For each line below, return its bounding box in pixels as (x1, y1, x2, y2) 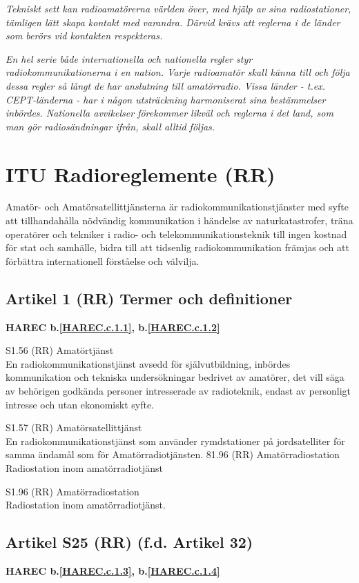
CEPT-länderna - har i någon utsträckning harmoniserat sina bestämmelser (6, 92, 326, 106)
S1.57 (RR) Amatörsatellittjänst (6, 420, 142, 435)
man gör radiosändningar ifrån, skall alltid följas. (6, 119, 215, 133)
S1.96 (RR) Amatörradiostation (6, 484, 139, 498)
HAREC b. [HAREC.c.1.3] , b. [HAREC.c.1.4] (6, 563, 220, 577)
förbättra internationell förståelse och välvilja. (6, 253, 200, 268)
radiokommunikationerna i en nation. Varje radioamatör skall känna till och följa (6, 65, 350, 79)
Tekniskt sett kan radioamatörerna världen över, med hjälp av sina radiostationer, (6, 1, 351, 15)
